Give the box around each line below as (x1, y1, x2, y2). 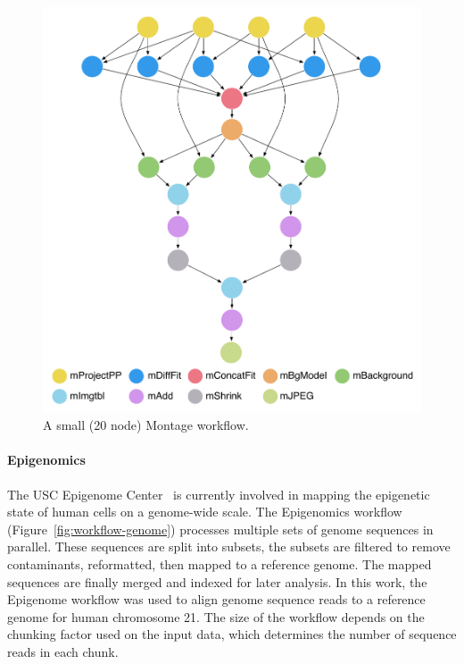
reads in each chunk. (7, 643, 119, 660)
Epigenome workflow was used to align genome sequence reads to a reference (7, 590, 426, 609)
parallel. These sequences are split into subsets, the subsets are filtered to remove (7, 537, 451, 556)
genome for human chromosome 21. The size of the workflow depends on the (7, 607, 425, 626)
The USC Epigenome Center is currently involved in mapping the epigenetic (7, 484, 430, 503)
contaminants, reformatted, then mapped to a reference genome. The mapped (7, 555, 432, 574)
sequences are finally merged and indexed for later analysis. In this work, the (7, 572, 427, 591)
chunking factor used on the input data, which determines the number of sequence (7, 625, 457, 643)
